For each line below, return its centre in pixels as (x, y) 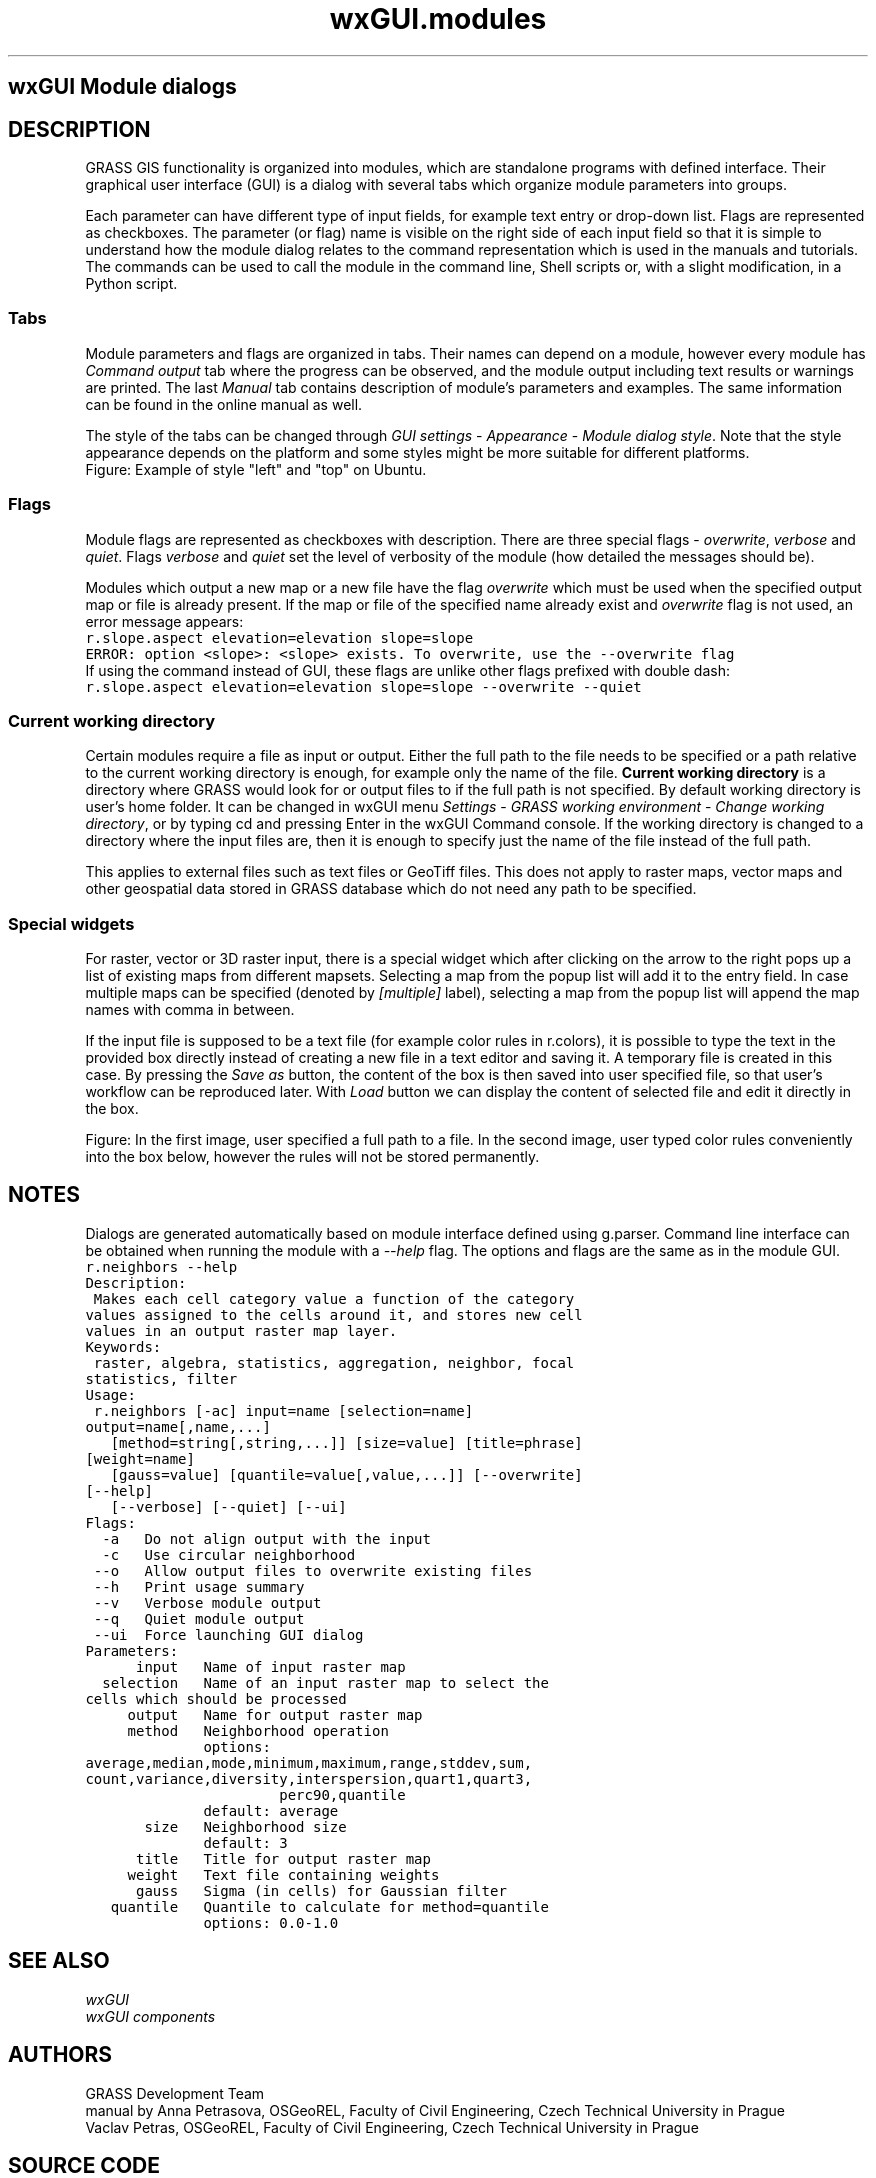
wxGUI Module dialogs (122, 87)
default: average (271, 1810)
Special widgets (71, 923)
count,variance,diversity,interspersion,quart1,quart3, (309, 1778)
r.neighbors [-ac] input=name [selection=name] (283, 1410)
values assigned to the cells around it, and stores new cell (334, 1314)
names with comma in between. (190, 1010)
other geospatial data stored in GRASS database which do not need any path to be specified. (391, 889)
